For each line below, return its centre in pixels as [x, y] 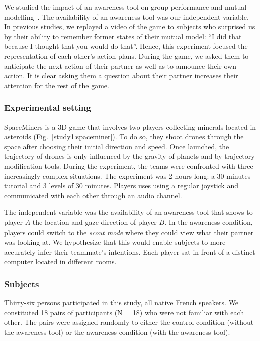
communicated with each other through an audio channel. [93, 195]
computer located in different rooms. [60, 261]
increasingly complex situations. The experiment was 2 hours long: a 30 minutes [127, 176]
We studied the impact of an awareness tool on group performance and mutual [125, 7]
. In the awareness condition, [209, 222]
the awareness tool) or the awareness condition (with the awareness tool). [117, 332]
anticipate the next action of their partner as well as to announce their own [120, 66]
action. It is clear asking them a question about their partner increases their [121, 76]
